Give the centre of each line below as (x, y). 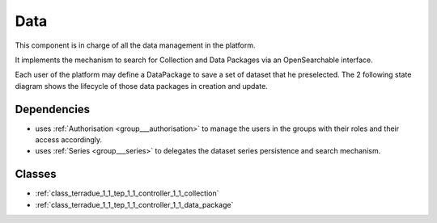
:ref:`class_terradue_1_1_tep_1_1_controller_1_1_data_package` (134, 204)
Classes (36, 174)
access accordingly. (69, 140)
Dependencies (53, 109)
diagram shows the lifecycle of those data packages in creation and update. (142, 86)
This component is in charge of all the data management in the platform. (135, 45)
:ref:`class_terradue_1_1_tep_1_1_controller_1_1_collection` (127, 193)
